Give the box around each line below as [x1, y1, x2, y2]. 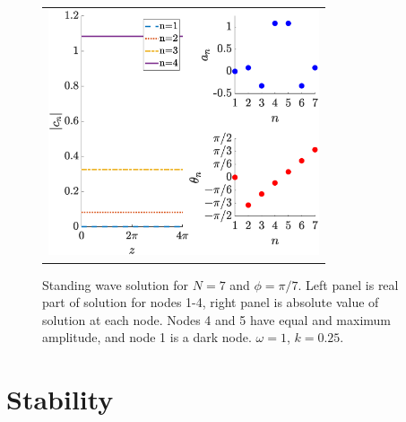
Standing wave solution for [42, 275, 189, 294]
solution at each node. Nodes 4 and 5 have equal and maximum [42, 310, 392, 329]
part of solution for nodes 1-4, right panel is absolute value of [42, 293, 379, 312]
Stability [6, 381, 114, 418]
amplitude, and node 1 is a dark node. [42, 328, 252, 347]
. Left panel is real [298, 275, 399, 294]
